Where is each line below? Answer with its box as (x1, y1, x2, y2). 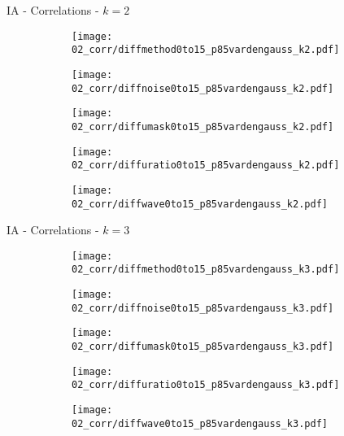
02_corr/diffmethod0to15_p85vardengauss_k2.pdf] (72, 44, 340, 56)
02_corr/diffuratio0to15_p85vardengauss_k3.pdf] (72, 379, 340, 391)
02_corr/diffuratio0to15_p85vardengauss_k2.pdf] (72, 159, 340, 172)
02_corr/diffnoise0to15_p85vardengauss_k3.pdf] (72, 302, 334, 314)
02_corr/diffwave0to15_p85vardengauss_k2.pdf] (72, 198, 328, 210)
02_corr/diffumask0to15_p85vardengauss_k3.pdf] (72, 341, 334, 353)
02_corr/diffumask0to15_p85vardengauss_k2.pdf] (72, 120, 334, 133)
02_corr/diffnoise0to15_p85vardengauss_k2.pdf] (72, 82, 334, 94)
